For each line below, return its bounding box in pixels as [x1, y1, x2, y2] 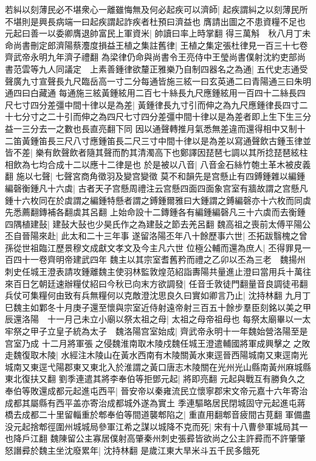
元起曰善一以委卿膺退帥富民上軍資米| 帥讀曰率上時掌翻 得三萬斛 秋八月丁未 [5, 27, 311, 40]
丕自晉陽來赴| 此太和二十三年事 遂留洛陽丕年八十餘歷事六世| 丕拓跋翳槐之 [5, 229, 299, 242]
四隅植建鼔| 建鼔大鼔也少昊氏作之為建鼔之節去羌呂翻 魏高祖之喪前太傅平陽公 [5, 217, 311, 230]
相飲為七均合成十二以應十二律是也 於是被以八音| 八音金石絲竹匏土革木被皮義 [5, 158, 311, 170]
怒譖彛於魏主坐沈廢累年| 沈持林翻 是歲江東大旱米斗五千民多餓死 [5, 443, 260, 456]
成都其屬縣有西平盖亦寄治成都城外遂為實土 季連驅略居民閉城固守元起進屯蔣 [5, 396, 306, 409]
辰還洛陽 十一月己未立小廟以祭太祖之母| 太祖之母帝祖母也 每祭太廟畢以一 [5, 313, 303, 325]
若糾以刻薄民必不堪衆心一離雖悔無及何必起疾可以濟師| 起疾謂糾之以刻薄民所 [5, 3, 308, 15]
